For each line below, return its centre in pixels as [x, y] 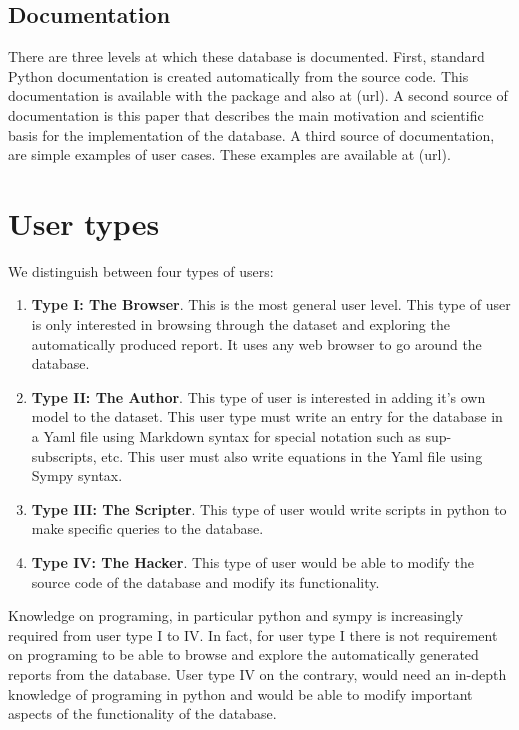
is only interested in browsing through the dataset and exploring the [240, 324]
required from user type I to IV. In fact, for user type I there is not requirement [253, 634]
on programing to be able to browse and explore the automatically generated [243, 654]
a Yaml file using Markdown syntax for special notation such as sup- [241, 436]
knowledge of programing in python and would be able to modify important [240, 693]
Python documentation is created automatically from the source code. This [238, 75]
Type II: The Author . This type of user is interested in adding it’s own [258, 396]
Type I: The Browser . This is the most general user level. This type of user [271, 304]
